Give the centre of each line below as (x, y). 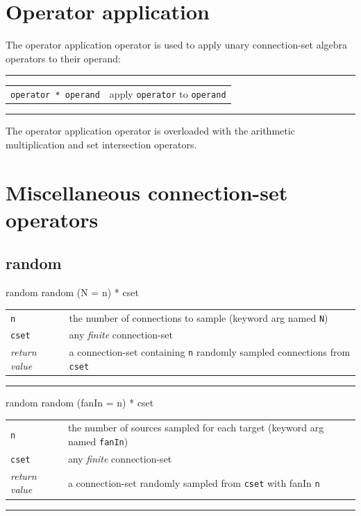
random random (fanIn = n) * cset (80, 403)
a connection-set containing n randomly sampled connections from (210, 352)
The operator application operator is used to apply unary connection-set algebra (177, 45)
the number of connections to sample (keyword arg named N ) (199, 317)
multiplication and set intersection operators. (101, 144)
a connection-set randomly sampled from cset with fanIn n (194, 482)
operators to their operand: (63, 58)
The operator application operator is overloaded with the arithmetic (150, 131)
